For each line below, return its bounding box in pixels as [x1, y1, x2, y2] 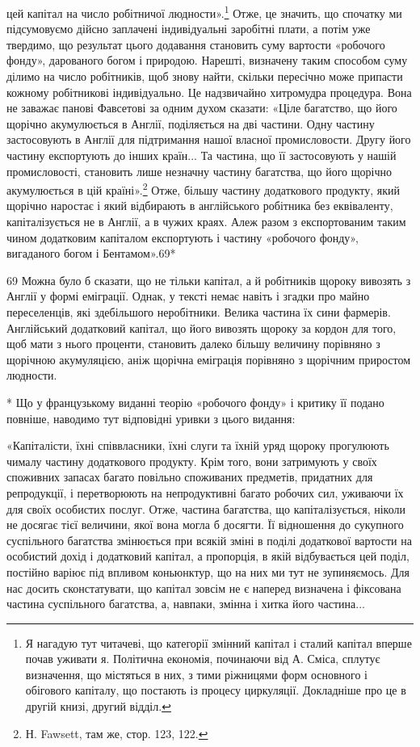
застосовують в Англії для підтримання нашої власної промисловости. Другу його [6, 131, 411, 148]
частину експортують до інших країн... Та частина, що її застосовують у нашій [6, 147, 397, 163]
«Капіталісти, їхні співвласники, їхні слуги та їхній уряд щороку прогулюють [6, 437, 389, 454]
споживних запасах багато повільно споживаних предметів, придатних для [6, 468, 373, 485]
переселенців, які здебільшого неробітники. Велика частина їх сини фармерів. [6, 304, 391, 320]
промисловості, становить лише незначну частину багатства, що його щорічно [6, 162, 392, 179]
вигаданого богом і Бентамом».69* [6, 245, 176, 262]
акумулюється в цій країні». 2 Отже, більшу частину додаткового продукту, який [6, 179, 401, 198]
